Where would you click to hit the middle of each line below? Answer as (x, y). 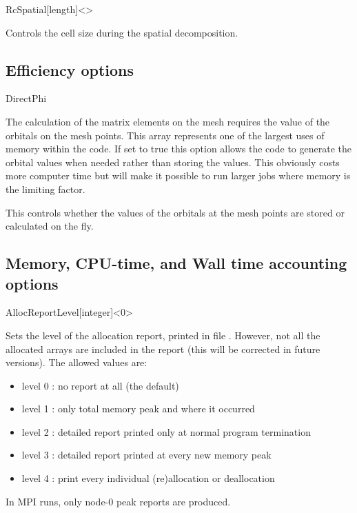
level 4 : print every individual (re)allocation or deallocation (148, 478)
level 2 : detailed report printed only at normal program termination (166, 431)
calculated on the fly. (50, 226)
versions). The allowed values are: (76, 362)
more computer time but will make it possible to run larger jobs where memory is (178, 175)
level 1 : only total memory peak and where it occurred (138, 409)
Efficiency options (70, 69)
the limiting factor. (45, 189)
